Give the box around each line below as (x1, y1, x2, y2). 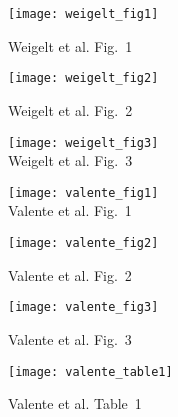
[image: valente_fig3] (8, 300, 159, 315)
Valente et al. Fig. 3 (8, 328, 132, 349)
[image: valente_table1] (8, 364, 173, 379)
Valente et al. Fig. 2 (8, 264, 132, 285)
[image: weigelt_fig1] (8, 7, 159, 21)
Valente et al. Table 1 (8, 393, 142, 414)
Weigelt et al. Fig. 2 (8, 99, 133, 120)
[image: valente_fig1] (8, 185, 159, 200)
